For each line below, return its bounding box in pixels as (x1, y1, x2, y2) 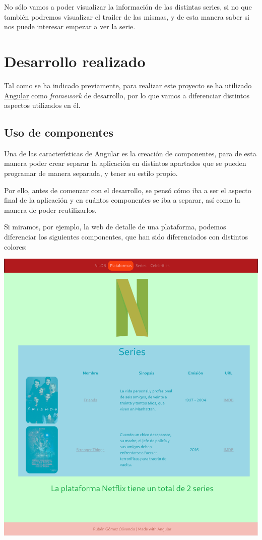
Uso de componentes (4, 125, 114, 140)
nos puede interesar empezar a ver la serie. (4, 21, 136, 32)
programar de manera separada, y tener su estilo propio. (4, 168, 178, 178)
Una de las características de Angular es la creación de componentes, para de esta (4, 148, 256, 158)
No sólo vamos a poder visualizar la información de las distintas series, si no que (4, 2, 252, 12)
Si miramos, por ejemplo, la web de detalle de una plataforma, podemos (4, 221, 226, 232)
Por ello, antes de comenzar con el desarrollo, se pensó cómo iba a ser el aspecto (4, 185, 251, 195)
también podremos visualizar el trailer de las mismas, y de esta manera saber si (4, 11, 249, 22)
